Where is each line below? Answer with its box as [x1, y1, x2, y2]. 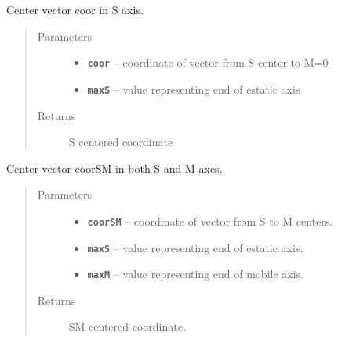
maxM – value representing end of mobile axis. [87, 266, 304, 282]
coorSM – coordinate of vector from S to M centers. [87, 212, 333, 229]
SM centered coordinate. [68, 318, 186, 335]
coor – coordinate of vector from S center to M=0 [87, 54, 329, 71]
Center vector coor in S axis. [6, 2, 144, 17]
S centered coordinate [68, 134, 173, 150]
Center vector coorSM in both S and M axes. [6, 159, 223, 176]
